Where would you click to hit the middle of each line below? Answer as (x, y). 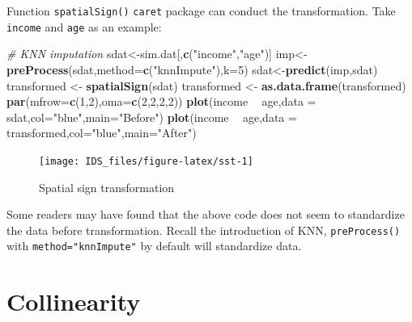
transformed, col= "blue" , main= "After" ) (102, 133)
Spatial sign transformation (107, 187)
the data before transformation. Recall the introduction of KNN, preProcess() (204, 230)
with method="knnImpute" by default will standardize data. (154, 246)
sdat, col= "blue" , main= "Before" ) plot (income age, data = (152, 117)
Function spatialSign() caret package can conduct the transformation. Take (201, 10)
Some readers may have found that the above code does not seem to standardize (206, 214)
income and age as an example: (84, 26)
